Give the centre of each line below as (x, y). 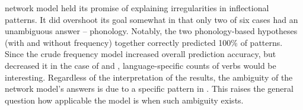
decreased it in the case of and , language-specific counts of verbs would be (141, 65)
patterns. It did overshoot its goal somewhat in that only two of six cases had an (151, 19)
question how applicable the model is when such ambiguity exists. (124, 100)
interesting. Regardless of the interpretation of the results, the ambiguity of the (149, 77)
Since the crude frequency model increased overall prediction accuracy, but (141, 54)
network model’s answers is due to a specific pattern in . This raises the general (149, 89)
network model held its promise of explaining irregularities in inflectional (137, 8)
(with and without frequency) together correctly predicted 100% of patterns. (144, 42)
